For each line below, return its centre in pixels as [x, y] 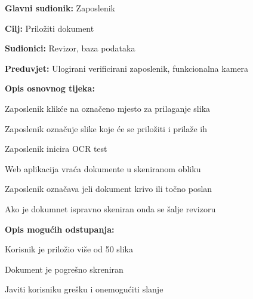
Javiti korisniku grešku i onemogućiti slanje [84, 289]
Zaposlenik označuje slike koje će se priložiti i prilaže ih [106, 128]
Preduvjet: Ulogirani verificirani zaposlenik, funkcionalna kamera [127, 68]
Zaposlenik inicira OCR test [56, 149]
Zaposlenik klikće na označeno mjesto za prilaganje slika [108, 108]
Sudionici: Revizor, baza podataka [70, 48]
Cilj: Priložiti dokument [50, 28]
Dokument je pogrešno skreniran [64, 269]
